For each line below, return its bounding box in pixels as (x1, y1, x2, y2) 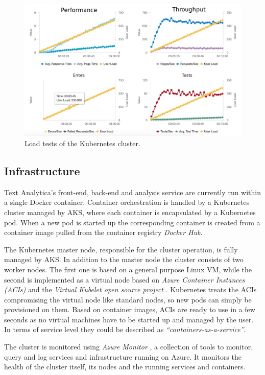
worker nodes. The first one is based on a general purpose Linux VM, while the (4, 264, 252, 274)
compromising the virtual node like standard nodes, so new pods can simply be (4, 294, 252, 304)
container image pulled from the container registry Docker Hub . (4, 227, 203, 238)
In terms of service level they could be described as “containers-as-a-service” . (4, 324, 246, 335)
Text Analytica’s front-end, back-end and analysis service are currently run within (4, 186, 261, 197)
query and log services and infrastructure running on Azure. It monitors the (4, 351, 242, 362)
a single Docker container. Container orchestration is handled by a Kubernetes (4, 197, 250, 207)
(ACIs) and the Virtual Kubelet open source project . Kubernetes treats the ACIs (4, 284, 257, 295)
